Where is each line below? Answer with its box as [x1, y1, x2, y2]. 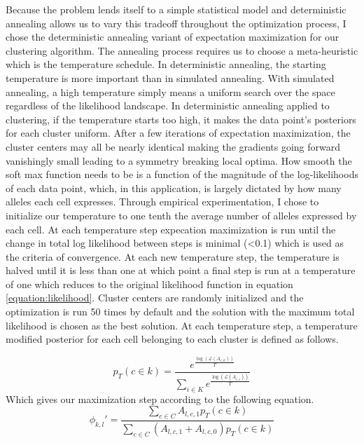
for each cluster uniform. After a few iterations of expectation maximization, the [6, 125, 351, 140]
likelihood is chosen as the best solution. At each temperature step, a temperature [6, 318, 358, 332]
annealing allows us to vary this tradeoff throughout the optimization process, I [6, 15, 346, 30]
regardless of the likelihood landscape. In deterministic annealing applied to [6, 98, 330, 113]
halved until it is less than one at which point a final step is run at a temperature [6, 263, 356, 278]
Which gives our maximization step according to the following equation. [6, 391, 314, 406]
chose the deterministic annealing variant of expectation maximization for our [6, 29, 339, 44]
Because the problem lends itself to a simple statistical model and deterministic [6, 2, 346, 16]
